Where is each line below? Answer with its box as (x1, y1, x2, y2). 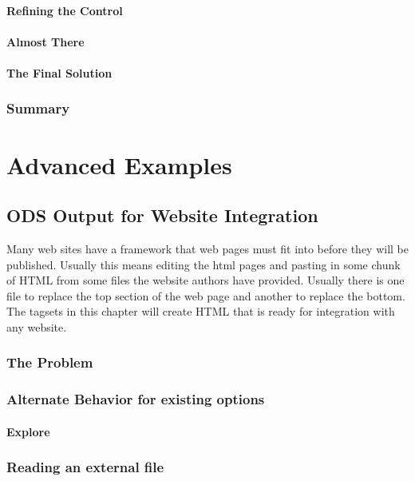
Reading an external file (6, 457, 164, 477)
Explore (6, 423, 50, 439)
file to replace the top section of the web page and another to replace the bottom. (6, 287, 405, 304)
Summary (6, 98, 70, 118)
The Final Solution (6, 64, 113, 81)
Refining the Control (6, 2, 123, 18)
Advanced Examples (6, 148, 232, 181)
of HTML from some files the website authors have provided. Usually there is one (6, 272, 405, 288)
